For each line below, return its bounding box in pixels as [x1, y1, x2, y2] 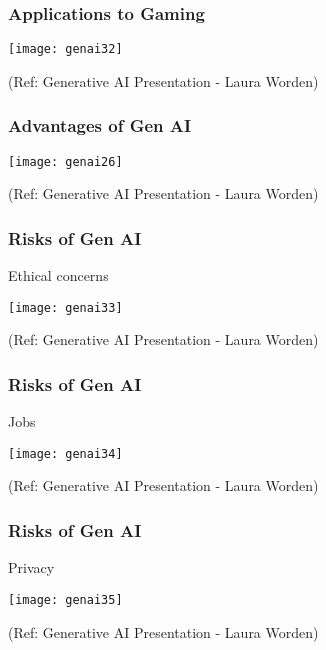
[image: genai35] [8, 592, 123, 607]
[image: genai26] [8, 154, 123, 169]
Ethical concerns [8, 265, 109, 286]
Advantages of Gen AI [8, 113, 192, 138]
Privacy [8, 557, 55, 578]
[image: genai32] [8, 42, 123, 57]
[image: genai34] [8, 446, 123, 461]
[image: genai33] [8, 300, 123, 315]
